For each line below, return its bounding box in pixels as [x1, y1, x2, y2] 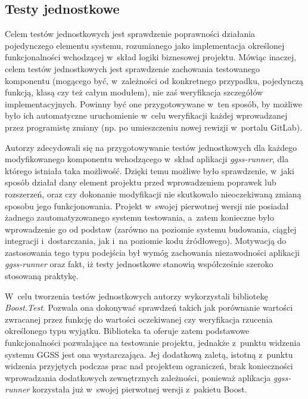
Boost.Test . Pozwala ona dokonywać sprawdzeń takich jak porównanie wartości [5, 301, 293, 314]
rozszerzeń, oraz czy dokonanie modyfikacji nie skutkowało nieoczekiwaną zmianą [5, 187, 301, 200]
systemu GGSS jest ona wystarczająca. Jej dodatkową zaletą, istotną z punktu [5, 348, 293, 360]
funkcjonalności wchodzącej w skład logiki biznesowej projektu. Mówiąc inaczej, [5, 51, 297, 63]
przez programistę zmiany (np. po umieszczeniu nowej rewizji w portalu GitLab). [5, 120, 303, 133]
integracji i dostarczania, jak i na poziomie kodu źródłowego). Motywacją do [5, 234, 287, 247]
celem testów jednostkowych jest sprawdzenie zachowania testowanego [5, 62, 260, 75]
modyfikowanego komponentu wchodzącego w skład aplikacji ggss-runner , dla [5, 153, 289, 165]
